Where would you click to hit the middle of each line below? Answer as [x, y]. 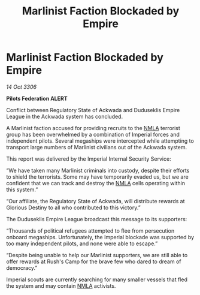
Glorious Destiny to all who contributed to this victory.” [73, 207]
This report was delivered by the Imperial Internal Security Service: [89, 159]
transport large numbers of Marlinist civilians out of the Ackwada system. [97, 147]
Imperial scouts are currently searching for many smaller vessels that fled [97, 279]
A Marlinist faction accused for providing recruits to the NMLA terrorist [93, 128]
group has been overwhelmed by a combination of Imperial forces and [93, 134]
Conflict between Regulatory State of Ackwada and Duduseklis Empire [93, 110]
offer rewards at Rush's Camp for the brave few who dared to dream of [94, 261]
